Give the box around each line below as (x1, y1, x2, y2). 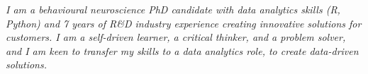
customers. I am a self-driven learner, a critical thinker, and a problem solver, (6, 30, 346, 44)
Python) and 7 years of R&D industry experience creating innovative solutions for (6, 16, 362, 30)
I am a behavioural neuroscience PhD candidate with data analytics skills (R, (6, 2, 340, 16)
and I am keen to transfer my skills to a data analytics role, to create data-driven (6, 43, 359, 58)
